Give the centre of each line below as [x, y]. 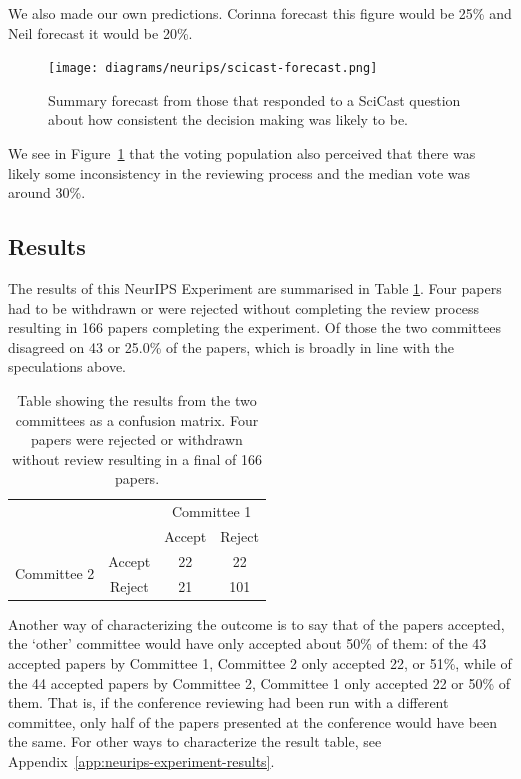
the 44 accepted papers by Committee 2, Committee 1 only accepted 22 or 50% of [259, 682]
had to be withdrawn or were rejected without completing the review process [243, 307]
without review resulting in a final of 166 [137, 458]
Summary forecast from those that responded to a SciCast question [254, 99]
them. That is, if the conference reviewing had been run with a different [228, 702]
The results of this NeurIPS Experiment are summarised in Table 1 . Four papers [255, 288]
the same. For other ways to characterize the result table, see [195, 741]
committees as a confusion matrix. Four [137, 419]
